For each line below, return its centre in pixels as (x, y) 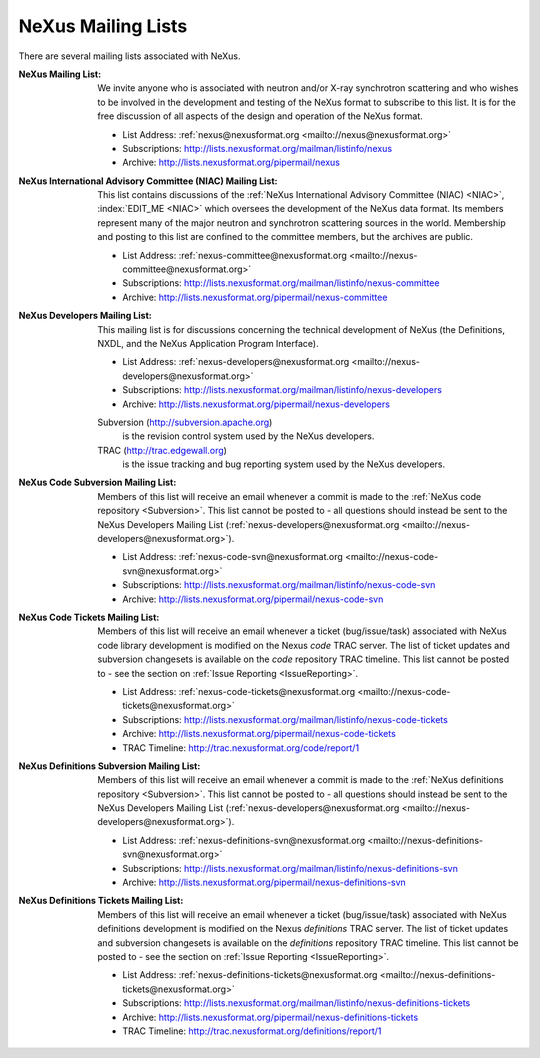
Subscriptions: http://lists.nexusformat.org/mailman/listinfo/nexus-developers (282, 390)
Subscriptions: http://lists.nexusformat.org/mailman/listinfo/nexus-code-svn (279, 585)
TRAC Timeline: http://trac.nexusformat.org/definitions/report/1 (252, 1031)
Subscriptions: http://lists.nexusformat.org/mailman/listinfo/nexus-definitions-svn (290, 868)
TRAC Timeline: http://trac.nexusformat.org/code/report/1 (241, 747)
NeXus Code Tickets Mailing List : (89, 617)
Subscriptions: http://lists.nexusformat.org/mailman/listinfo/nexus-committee (281, 283)
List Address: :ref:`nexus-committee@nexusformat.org (234, 255)
